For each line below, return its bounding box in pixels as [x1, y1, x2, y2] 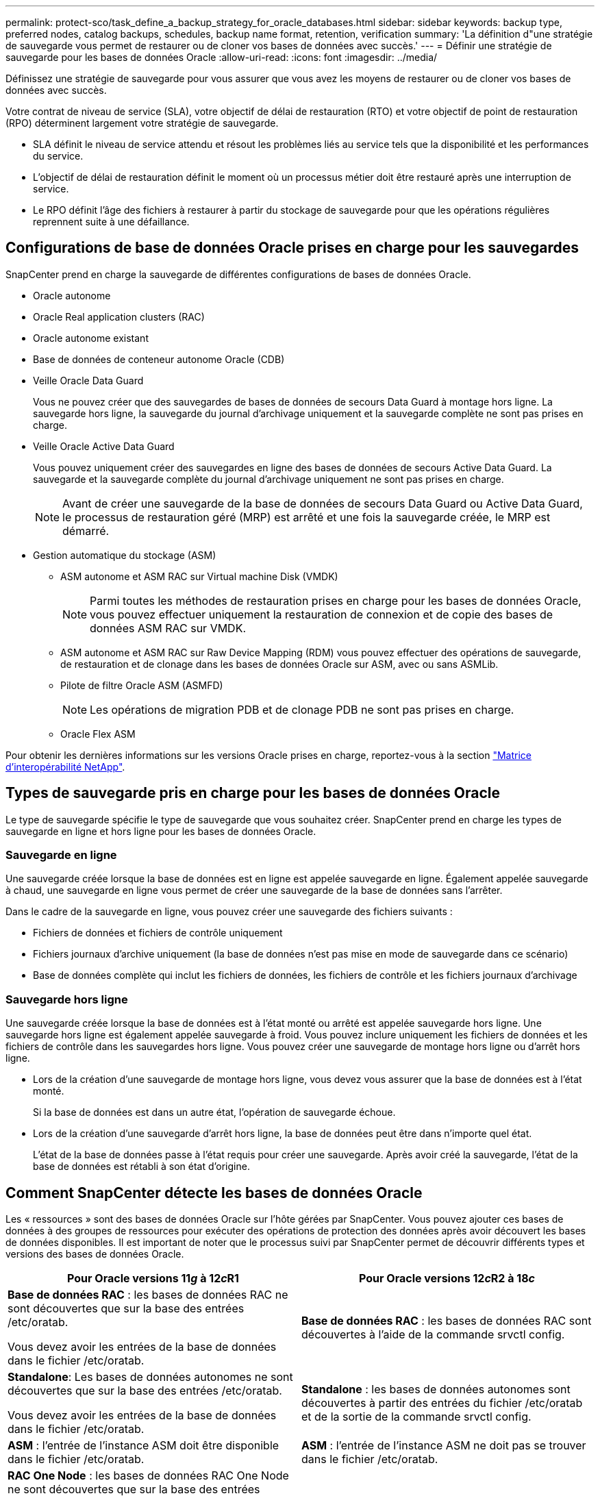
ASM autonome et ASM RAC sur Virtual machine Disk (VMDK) [60, 570, 338, 582]
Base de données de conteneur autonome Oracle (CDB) [33, 353, 285, 365]
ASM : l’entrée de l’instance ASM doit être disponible [8, 1438, 279, 1453]
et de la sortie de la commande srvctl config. [301, 1410, 532, 1424]
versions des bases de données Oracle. [5, 1248, 184, 1260]
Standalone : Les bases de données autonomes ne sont [8, 1370, 293, 1384]
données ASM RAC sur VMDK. [90, 621, 247, 635]
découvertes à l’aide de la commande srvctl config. [301, 1327, 565, 1342]
